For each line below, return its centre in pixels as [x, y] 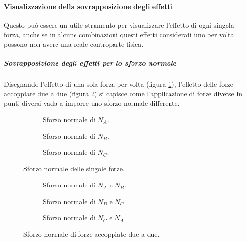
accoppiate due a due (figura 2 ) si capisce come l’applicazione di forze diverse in [123, 93]
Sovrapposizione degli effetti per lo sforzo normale [90, 63]
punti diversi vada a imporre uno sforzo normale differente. [92, 103]
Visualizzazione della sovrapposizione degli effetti [88, 6]
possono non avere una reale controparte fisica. [74, 44]
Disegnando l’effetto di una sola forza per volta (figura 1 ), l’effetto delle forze [119, 84]
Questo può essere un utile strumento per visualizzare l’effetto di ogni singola [119, 25]
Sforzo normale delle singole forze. [74, 168]
